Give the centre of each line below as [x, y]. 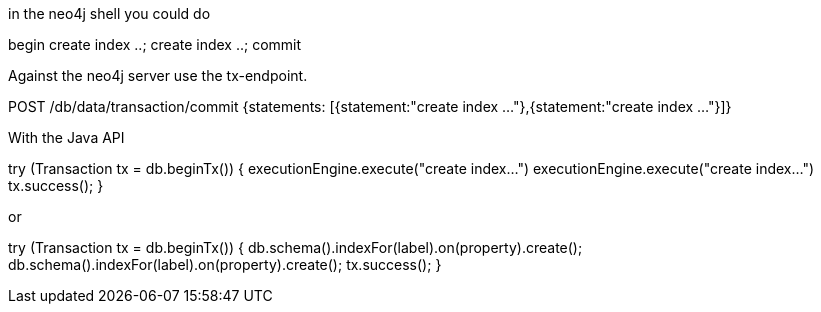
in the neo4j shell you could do [109, 13]
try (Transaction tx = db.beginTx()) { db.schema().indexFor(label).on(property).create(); [295, 247]
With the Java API [66, 137]
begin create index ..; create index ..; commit [155, 44]
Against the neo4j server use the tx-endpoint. [158, 75]
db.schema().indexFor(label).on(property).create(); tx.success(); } [225, 264]
